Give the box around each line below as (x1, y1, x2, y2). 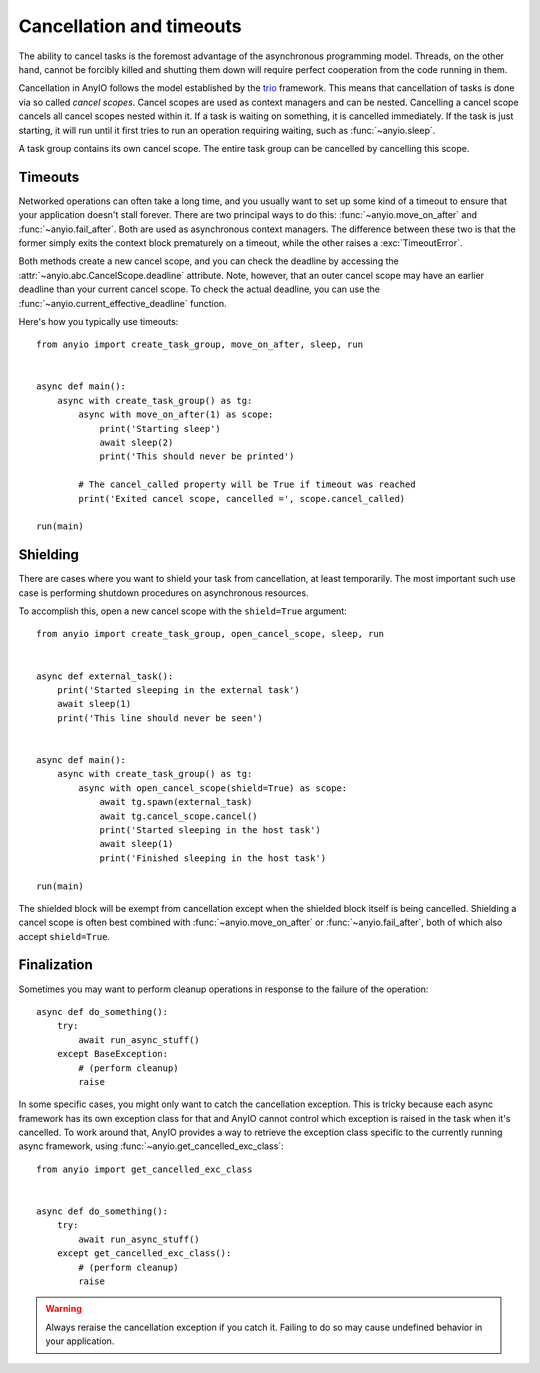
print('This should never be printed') (99, 451, 295, 462)
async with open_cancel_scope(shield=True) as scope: (78, 782, 348, 794)
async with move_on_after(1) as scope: (78, 409, 274, 420)
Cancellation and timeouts (18, 15, 242, 37)
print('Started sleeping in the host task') (99, 824, 322, 835)
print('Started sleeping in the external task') (56, 685, 300, 696)
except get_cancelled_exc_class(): (56, 1248, 232, 1259)
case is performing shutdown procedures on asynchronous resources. (18, 586, 309, 599)
